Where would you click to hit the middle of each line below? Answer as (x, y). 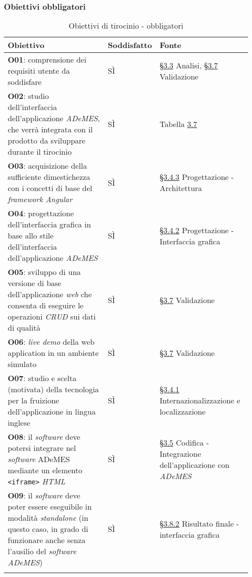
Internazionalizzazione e (200, 401)
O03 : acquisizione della (47, 166)
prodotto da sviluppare (47, 141)
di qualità (24, 328)
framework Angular (40, 199)
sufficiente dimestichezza (49, 177)
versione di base (35, 283)
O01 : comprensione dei (47, 60)
